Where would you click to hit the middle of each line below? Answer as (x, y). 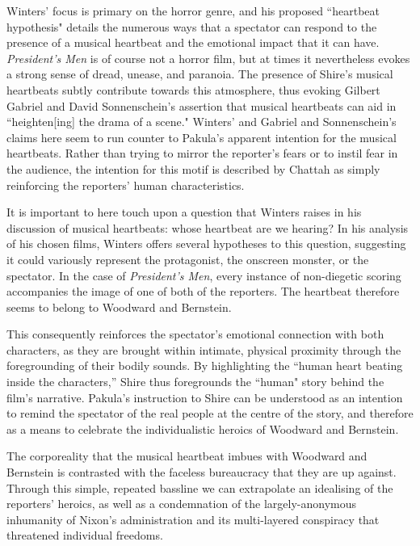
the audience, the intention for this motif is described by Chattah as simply (193, 168)
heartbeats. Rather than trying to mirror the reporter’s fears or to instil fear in (202, 153)
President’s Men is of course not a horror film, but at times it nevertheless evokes (208, 58)
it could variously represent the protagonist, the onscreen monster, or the (188, 259)
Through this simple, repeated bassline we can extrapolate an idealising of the (200, 487)
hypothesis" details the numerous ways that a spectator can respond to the (192, 26)
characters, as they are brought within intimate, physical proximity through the (204, 349)
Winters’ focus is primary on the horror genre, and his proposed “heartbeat (193, 10)
